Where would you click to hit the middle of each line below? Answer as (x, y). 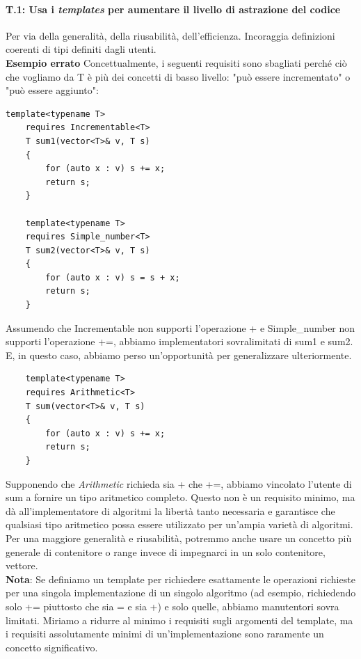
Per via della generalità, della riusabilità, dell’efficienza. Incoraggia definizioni (170, 35)
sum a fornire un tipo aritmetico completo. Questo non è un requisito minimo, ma (180, 497)
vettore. (22, 565)
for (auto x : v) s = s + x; (113, 277)
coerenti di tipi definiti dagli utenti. (81, 49)
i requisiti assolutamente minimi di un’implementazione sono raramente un (165, 634)
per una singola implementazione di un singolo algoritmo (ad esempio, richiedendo (181, 593)
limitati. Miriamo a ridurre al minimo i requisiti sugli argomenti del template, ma (179, 620)
